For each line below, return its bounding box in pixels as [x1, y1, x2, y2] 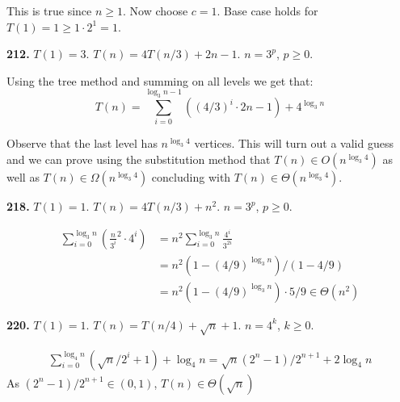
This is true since [6, 2, 92, 19]
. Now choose [122, 2, 188, 19]
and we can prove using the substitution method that [6, 151, 271, 168]
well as [6, 169, 40, 186]
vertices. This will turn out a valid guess [194, 135, 394, 152]
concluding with [151, 169, 231, 186]
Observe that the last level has [6, 135, 158, 152]
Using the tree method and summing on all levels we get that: [6, 72, 314, 89]
